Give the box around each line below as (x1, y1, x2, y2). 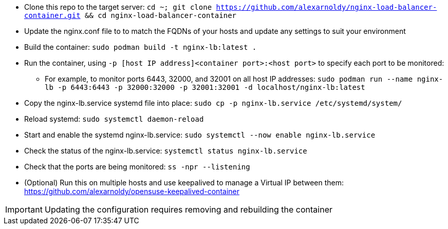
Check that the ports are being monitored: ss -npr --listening (24, 162, 250, 171)
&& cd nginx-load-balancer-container (85, 11, 237, 20)
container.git (24, 11, 81, 20)
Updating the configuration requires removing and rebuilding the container (44, 204, 332, 215)
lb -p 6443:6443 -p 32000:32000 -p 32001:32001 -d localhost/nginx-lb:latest (45, 83, 365, 91)
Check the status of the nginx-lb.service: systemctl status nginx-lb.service (24, 146, 307, 155)
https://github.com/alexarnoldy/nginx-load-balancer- (216, 3, 437, 11)
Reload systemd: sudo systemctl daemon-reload (24, 115, 204, 123)
